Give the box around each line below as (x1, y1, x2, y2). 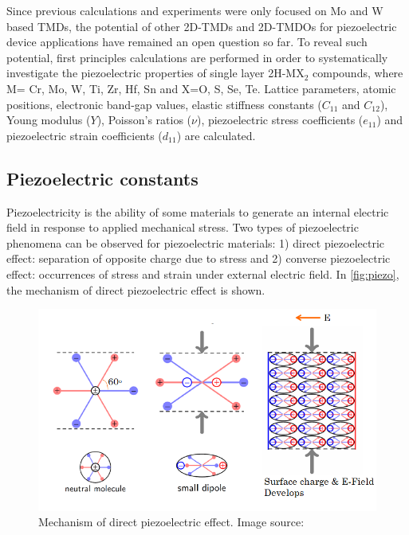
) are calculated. (176, 127, 256, 143)
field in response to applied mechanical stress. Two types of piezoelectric (6, 219, 359, 236)
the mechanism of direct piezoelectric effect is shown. (6, 281, 265, 298)
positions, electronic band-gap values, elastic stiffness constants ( (6, 96, 322, 112)
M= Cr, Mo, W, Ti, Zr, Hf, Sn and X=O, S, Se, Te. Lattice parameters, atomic (6, 80, 396, 96)
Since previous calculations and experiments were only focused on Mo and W (6, 2, 383, 18)
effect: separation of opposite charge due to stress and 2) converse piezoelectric (6, 250, 391, 267)
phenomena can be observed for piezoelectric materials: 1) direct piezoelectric (6, 234, 385, 251)
